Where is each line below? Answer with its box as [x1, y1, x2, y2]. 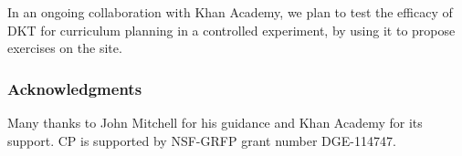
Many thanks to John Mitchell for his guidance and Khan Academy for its [7, 113, 423, 131]
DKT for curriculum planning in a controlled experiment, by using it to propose [7, 20, 456, 39]
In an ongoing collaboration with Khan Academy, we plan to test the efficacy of [7, 3, 453, 21]
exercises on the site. [7, 38, 122, 57]
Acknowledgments [7, 77, 142, 99]
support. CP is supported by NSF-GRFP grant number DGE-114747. [7, 130, 396, 150]
